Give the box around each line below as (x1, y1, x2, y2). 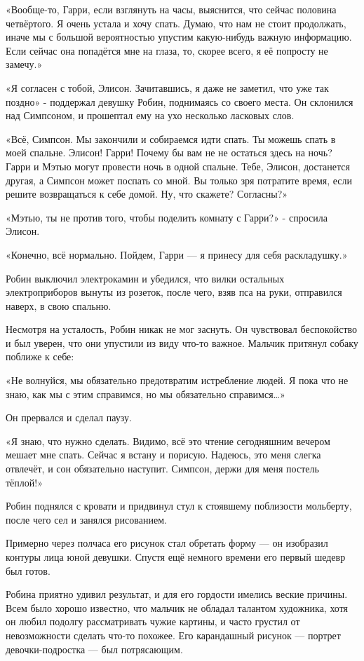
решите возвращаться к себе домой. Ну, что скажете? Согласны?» (6, 186, 288, 201)
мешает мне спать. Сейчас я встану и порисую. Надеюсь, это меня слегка (6, 447, 321, 462)
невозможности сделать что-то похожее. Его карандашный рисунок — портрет (6, 627, 341, 642)
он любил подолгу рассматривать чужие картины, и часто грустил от (6, 614, 300, 629)
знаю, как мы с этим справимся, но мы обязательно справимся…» (6, 386, 285, 401)
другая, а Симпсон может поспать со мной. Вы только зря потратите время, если (6, 172, 353, 187)
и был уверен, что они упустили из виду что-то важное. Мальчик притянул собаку (6, 335, 358, 350)
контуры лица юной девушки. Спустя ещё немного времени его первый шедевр (6, 550, 346, 564)
